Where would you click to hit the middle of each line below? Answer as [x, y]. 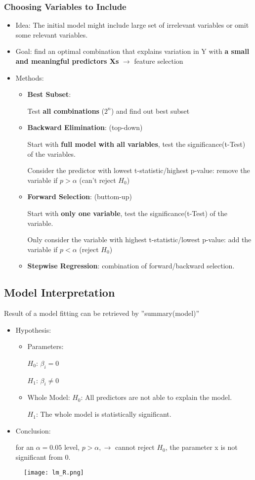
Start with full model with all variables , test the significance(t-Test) [136, 144]
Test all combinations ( [66, 110]
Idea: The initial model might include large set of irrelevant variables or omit [132, 25]
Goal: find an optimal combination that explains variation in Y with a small [132, 51]
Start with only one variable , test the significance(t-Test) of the [127, 213]
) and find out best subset [150, 110]
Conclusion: [33, 430]
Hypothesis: [33, 329]
